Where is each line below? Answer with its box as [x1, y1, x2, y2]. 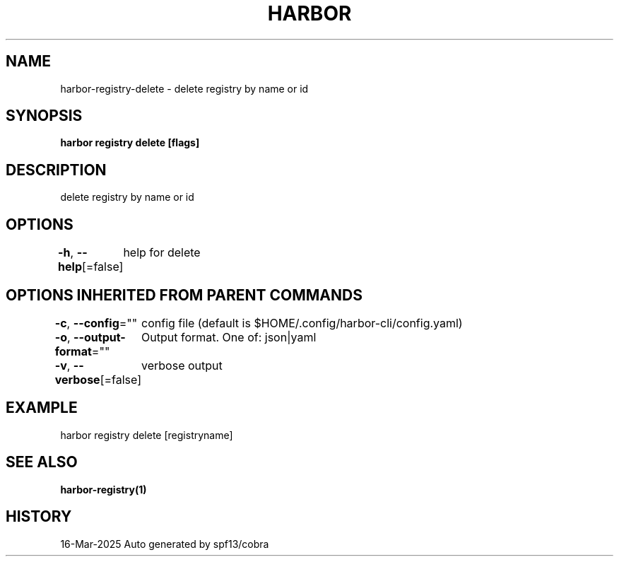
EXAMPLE [6, 399, 78, 417]
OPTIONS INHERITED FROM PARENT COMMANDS [6, 286, 362, 304]
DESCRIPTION [6, 160, 107, 179]
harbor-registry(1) [60, 483, 147, 496]
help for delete [123, 245, 201, 260]
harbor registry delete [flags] [60, 136, 200, 149]
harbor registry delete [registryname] [60, 428, 233, 441]
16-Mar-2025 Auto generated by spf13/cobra [60, 537, 269, 550]
